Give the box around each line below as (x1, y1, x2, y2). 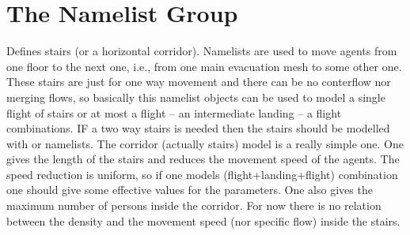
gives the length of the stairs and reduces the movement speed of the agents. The (6, 151, 400, 167)
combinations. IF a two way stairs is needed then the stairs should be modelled (6, 120, 390, 136)
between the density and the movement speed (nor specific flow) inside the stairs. (6, 212, 401, 229)
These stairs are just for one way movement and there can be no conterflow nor (6, 73, 391, 90)
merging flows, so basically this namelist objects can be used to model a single (6, 88, 385, 105)
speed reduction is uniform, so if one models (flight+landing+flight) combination (6, 166, 398, 182)
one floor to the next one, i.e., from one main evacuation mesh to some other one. (6, 58, 402, 74)
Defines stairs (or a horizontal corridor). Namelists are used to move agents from (6, 43, 397, 59)
